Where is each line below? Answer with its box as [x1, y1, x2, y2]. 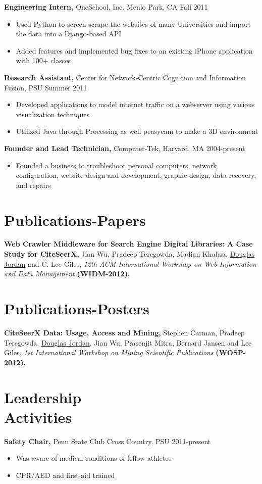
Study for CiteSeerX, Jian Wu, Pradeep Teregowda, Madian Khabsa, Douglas [4, 249, 255, 259]
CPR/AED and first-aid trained [16, 469, 115, 480]
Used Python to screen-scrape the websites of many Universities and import [16, 18, 251, 29]
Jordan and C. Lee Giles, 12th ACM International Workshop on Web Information [4, 258, 256, 269]
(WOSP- [216, 347, 246, 358]
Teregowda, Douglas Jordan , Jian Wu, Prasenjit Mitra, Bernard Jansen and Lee [4, 337, 252, 348]
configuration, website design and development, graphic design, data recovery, [16, 170, 256, 180]
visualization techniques [16, 109, 90, 119]
